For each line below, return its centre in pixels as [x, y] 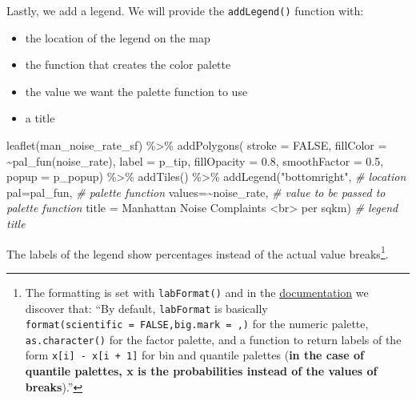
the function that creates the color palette [128, 64]
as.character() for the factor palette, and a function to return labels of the [213, 339]
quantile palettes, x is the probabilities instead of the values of [201, 371]
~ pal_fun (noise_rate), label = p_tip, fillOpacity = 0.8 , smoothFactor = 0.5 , [195, 160]
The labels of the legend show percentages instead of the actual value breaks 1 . [198, 252]
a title [40, 118]
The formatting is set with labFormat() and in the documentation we [197, 292]
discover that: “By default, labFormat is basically [146, 308]
